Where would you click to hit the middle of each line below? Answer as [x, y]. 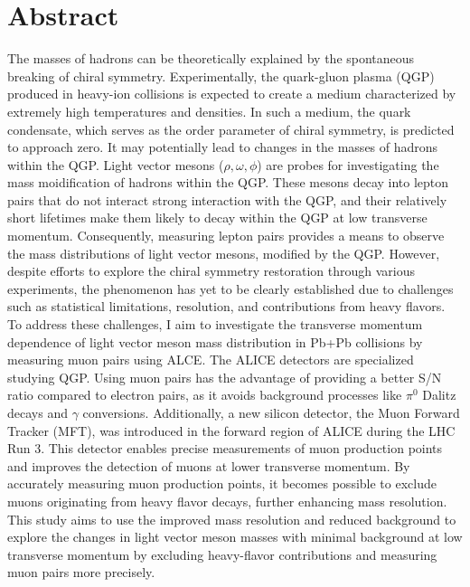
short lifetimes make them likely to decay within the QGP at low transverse [217, 218]
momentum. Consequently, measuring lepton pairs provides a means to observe [226, 236]
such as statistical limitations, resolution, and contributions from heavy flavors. [226, 306]
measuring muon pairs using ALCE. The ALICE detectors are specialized [211, 360]
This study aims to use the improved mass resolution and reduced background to [232, 519]
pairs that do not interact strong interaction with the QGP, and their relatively [227, 199]
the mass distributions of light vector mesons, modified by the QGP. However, [224, 253]
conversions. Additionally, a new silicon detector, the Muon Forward [271, 412]
